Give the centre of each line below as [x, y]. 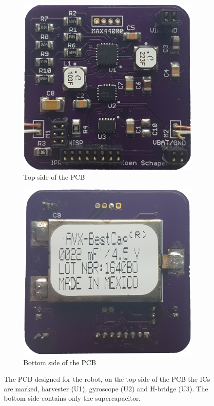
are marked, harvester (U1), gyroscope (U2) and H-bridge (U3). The [106, 388]
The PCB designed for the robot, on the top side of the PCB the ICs [107, 378]
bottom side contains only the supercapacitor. [72, 398]
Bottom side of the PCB [60, 362]
